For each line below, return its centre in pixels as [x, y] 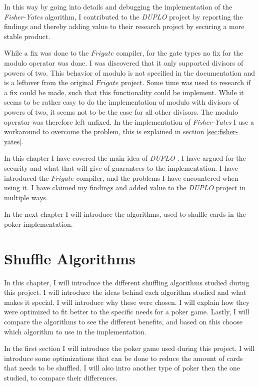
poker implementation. [38, 224]
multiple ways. [26, 197]
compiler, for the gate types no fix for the [180, 53]
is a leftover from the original [49, 82]
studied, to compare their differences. [61, 377]
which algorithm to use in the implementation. [75, 331]
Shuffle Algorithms [70, 258]
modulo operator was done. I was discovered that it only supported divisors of [124, 62]
